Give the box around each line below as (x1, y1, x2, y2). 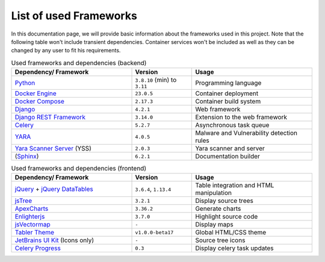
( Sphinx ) (14, 152, 39, 161)
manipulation (195, 189, 232, 197)
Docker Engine (14, 89, 57, 98)
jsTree (14, 196, 32, 205)
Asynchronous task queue (195, 121, 270, 129)
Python (14, 78, 36, 87)
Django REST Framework (14, 113, 85, 122)
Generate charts (195, 205, 241, 213)
